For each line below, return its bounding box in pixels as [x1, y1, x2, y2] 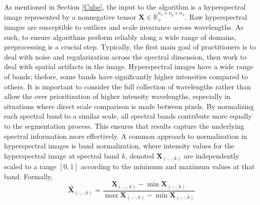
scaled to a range [4, 161, 57, 172]
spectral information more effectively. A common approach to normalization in [4, 130, 247, 141]
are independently [184, 150, 239, 161]
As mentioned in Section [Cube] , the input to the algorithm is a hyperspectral [4, 2, 246, 12]
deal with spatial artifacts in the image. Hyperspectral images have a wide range [4, 61, 253, 72]
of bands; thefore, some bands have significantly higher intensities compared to [4, 71, 248, 82]
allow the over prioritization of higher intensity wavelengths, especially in [4, 91, 231, 101]
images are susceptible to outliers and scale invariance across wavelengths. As [4, 22, 244, 32]
